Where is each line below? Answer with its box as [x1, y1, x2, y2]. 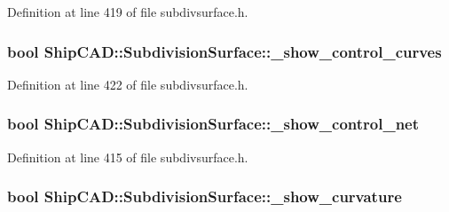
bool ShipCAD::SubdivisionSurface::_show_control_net [7, 113, 420, 135]
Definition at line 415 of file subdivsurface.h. [7, 147, 248, 166]
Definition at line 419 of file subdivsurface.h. [7, 3, 248, 20]
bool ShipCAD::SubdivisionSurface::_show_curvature [7, 185, 402, 208]
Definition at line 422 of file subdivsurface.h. [7, 75, 248, 93]
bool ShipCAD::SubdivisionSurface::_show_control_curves [7, 40, 442, 62]
